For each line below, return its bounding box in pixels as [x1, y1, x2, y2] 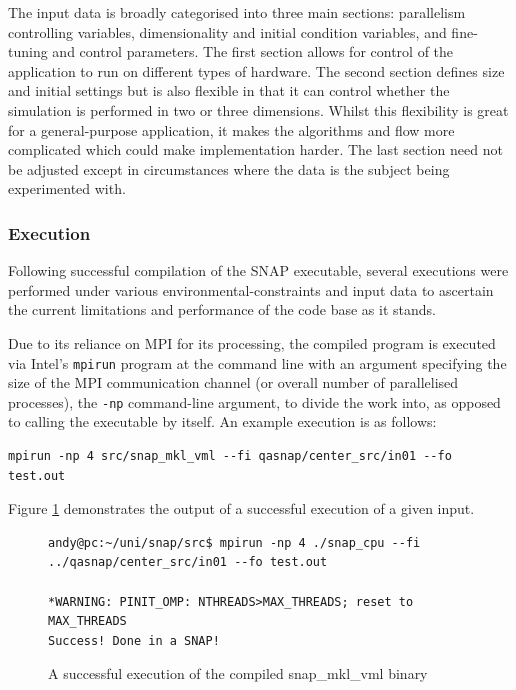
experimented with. [8, 178, 126, 199]
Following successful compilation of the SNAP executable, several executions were [8, 260, 509, 281]
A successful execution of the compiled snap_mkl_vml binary [48, 663, 428, 684]
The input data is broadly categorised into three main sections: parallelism [8, 2, 466, 22]
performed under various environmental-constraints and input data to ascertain [8, 279, 494, 300]
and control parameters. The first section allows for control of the [52, 41, 454, 62]
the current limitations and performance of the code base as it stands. [8, 299, 436, 320]
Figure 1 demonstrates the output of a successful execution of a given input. [8, 498, 475, 519]
